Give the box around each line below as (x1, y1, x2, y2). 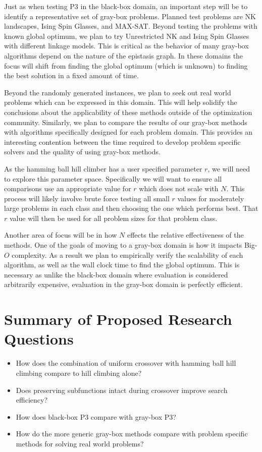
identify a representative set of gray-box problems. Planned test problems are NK (4, 11, 256, 21)
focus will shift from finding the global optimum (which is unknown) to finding (4, 60, 248, 71)
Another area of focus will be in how (4, 230, 117, 240)
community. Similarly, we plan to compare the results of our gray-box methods (4, 117, 247, 127)
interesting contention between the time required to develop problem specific (4, 136, 241, 147)
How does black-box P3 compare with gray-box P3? (16, 411, 176, 422)
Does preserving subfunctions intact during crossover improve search (16, 384, 228, 395)
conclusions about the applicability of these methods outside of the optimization (4, 106, 252, 117)
